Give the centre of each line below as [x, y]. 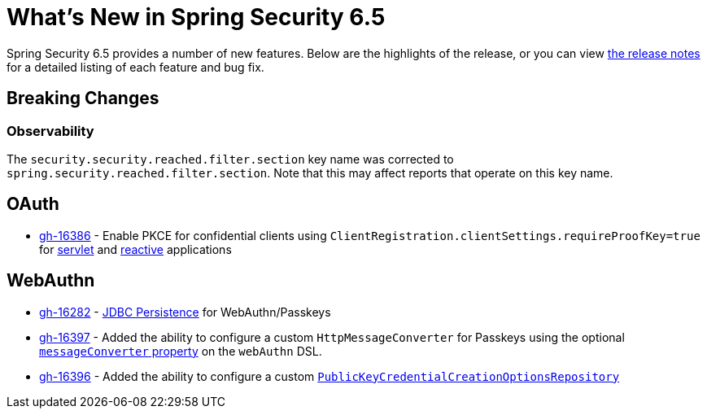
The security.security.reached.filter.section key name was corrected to [230, 159]
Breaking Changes [83, 98]
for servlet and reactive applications [135, 249]
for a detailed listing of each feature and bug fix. [135, 67]
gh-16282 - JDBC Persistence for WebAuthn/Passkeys [185, 312]
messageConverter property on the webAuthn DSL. [181, 351]
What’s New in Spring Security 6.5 [196, 17]
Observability [50, 131]
